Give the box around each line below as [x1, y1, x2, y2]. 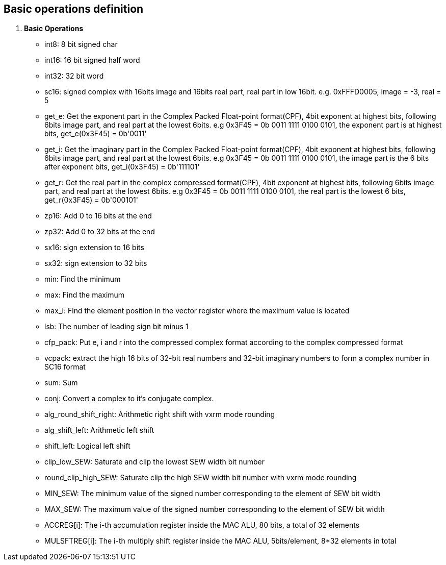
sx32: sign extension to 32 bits [44, 259, 147, 268]
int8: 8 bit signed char [44, 40, 118, 49]
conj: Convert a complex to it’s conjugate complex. [44, 394, 214, 403]
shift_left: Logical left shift [44, 441, 130, 451]
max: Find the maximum [44, 290, 125, 300]
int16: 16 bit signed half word [44, 56, 140, 65]
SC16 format [44, 362, 86, 372]
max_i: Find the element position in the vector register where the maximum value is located [44, 306, 350, 315]
